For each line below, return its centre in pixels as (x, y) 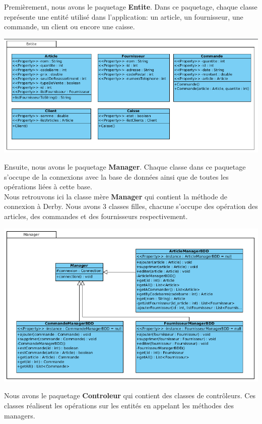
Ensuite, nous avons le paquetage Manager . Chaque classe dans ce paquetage (125, 166)
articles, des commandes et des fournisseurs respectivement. (96, 216)
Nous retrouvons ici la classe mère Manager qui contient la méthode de (116, 196)
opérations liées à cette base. (48, 187)
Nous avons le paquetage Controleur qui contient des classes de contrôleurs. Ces (130, 395)
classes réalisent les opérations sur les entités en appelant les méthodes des (119, 405)
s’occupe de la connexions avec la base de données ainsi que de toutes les (116, 176)
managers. (20, 415)
